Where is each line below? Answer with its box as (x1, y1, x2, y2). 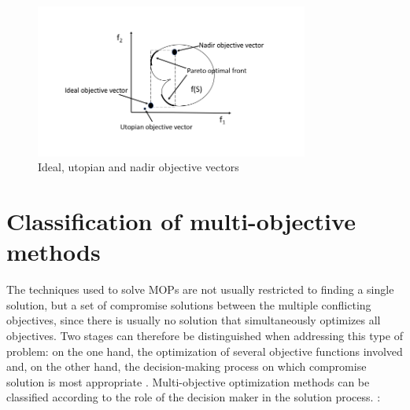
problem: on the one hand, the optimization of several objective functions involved (6, 342, 403, 359)
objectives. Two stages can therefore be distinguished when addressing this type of (6, 328, 403, 344)
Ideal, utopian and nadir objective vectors (38, 159, 239, 175)
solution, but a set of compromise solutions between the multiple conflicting (6, 296, 371, 313)
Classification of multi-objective (6, 205, 356, 237)
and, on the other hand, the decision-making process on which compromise (6, 358, 367, 375)
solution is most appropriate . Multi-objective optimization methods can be (6, 373, 370, 390)
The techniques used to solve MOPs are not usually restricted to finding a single (6, 281, 394, 298)
